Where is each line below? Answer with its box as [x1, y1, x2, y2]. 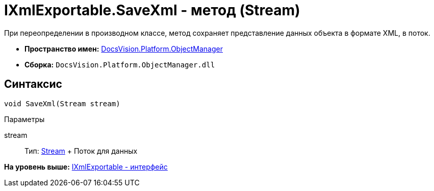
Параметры [4, 114, 45, 124]
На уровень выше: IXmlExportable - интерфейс [4, 162, 168, 171]
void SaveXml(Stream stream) [4, 99, 120, 108]
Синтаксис [4, 78, 62, 91]
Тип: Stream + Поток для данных [24, 146, 138, 155]
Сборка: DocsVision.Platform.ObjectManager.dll [24, 60, 215, 69]
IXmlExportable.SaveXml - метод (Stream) [4, 2, 300, 19]
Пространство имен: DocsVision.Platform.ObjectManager [24, 44, 223, 53]
